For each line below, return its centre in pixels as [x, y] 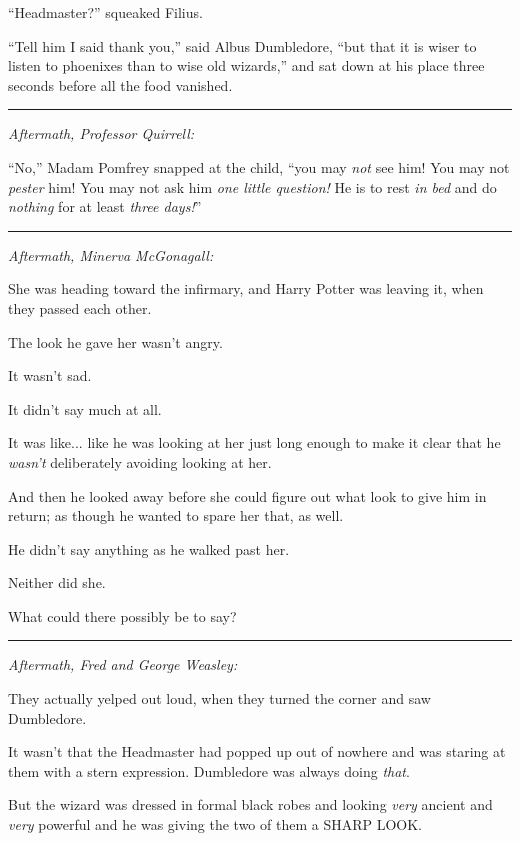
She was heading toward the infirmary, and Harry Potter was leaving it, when [246, 288]
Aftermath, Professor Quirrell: [101, 133]
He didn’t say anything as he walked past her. [149, 548]
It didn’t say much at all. [85, 408]
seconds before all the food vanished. [120, 84]
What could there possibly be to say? [122, 615]
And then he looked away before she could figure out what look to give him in [247, 495]
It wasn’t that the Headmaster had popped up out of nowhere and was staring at [257, 751]
